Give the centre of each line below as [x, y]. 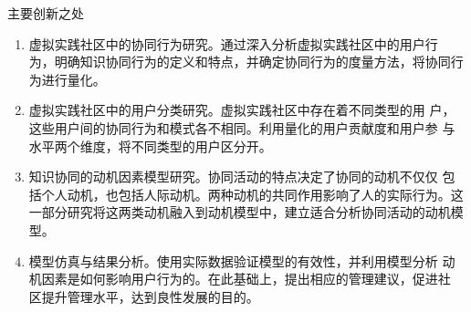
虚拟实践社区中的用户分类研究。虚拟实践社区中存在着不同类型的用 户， [242, 110]
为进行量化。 [67, 79]
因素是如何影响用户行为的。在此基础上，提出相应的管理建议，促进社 [246, 279]
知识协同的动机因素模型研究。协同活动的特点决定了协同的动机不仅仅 [233, 177]
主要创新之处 [46, 13]
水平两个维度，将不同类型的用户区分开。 [150, 146]
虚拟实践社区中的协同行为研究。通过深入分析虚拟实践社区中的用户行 [233, 43]
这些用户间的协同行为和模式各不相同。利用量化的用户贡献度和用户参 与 [242, 127]
